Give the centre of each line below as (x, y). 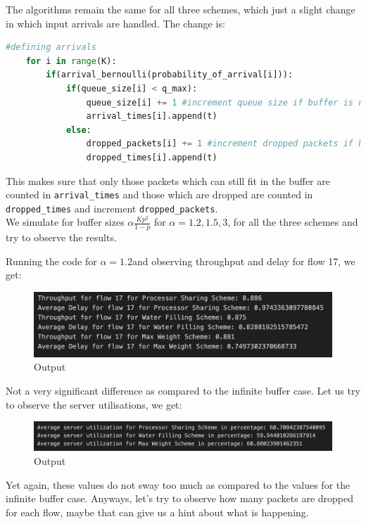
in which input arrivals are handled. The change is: (115, 23)
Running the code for (51, 261)
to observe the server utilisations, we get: (94, 404)
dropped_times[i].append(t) (152, 157)
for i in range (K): (71, 61)
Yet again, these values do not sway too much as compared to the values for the (178, 484)
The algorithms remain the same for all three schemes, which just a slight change (181, 9)
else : (78, 130)
